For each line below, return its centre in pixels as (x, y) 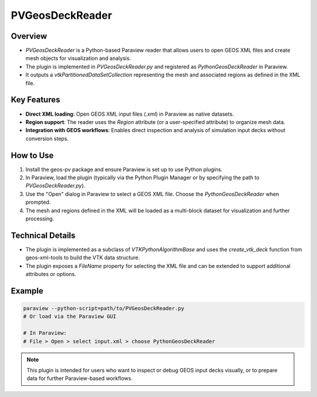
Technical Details (43, 235)
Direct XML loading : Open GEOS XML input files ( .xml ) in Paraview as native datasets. (130, 114)
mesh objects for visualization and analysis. (78, 58)
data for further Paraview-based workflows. (80, 378)
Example (27, 291)
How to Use (32, 155)
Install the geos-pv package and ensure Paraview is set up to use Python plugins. (124, 169)
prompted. (38, 202)
